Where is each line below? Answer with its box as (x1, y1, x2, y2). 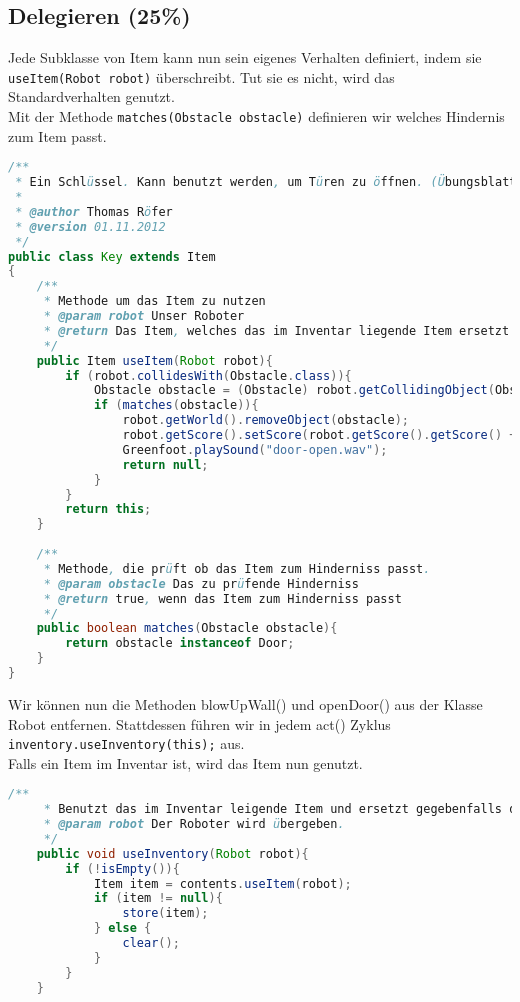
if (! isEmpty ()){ (65, 861, 180, 876)
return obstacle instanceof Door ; (65, 636, 295, 651)
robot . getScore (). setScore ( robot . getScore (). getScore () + (122, 428, 517, 443)
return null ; (122, 457, 209, 472)
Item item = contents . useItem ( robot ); (93, 876, 352, 891)
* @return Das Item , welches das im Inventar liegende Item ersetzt (43, 323, 510, 338)
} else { (93, 921, 152, 936)
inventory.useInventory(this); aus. (8, 733, 245, 754)
